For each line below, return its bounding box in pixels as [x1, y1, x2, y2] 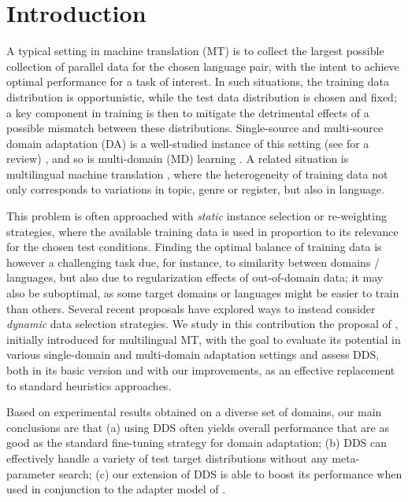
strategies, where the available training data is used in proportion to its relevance [6, 223, 399, 239]
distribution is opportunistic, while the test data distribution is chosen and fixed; [6, 88, 397, 105]
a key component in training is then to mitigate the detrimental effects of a [6, 104, 369, 120]
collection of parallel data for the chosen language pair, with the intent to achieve [6, 57, 399, 74]
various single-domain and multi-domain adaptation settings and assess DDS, [6, 346, 380, 363]
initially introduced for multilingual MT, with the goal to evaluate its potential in [6, 330, 401, 347]
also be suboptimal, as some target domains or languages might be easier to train [6, 285, 399, 301]
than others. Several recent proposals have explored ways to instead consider [6, 300, 376, 316]
